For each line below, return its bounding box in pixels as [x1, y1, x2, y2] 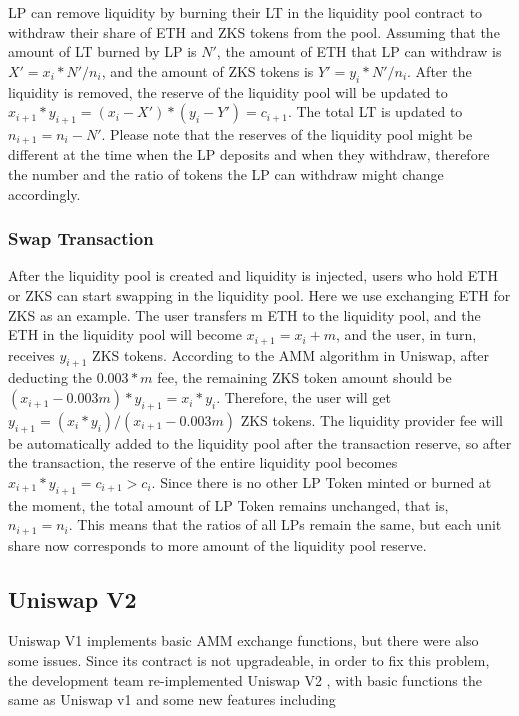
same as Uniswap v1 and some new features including [8, 689, 336, 710]
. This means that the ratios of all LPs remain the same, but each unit [68, 514, 502, 535]
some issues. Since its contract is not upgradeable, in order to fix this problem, [8, 650, 490, 671]
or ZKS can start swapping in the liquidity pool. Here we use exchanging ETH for [8, 285, 511, 306]
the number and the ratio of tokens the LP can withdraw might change [8, 164, 444, 185]
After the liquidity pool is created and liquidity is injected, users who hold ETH [8, 265, 498, 286]
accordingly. [8, 183, 81, 204]
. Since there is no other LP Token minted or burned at [151, 471, 492, 492]
